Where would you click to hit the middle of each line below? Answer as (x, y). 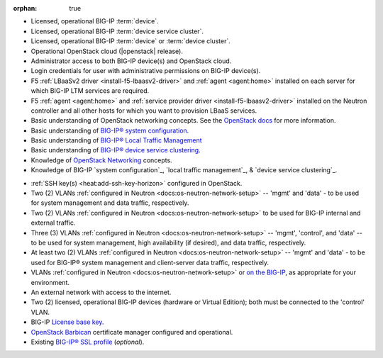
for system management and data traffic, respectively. (110, 203)
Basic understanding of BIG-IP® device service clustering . (116, 150)
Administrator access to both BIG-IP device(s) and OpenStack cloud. (131, 61)
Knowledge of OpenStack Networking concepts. (102, 160)
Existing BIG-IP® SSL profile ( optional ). (88, 342)
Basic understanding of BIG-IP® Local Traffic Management (116, 140)
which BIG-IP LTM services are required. (90, 91)
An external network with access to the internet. (101, 292)
